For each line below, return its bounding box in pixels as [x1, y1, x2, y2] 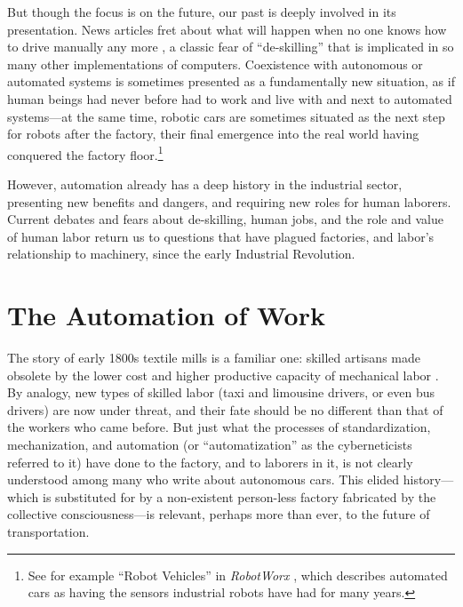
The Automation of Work [7, 297, 325, 333]
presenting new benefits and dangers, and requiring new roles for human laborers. [7, 192, 451, 211]
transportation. [7, 523, 90, 541]
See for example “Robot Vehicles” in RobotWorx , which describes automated [28, 565, 448, 584]
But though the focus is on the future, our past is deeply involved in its [7, 3, 396, 20]
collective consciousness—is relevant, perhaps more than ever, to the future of [7, 505, 430, 523]
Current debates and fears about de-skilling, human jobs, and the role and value [7, 210, 443, 228]
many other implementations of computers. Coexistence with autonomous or [7, 54, 423, 73]
